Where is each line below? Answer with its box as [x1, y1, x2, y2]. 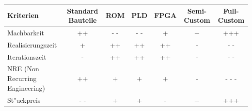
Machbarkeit [7, 27, 44, 37]
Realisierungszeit [7, 39, 57, 49]
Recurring [7, 73, 37, 83]
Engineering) [7, 82, 46, 93]
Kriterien [7, 10, 39, 20]
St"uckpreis [7, 95, 41, 105]
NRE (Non [7, 63, 39, 74]
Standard [67, 5, 98, 16]
